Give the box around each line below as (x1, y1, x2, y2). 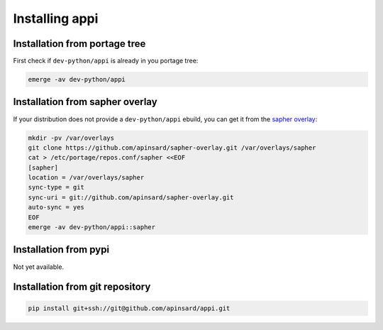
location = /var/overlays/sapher (28, 174, 145, 182)
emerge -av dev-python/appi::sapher (28, 224, 156, 231)
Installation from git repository (13, 281, 151, 293)
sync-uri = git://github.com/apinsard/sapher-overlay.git (28, 193, 234, 202)
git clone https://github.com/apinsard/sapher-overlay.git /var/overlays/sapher (28, 143, 316, 152)
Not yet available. (13, 263, 64, 271)
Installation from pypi (13, 243, 110, 255)
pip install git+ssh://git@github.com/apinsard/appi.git (28, 304, 231, 312)
